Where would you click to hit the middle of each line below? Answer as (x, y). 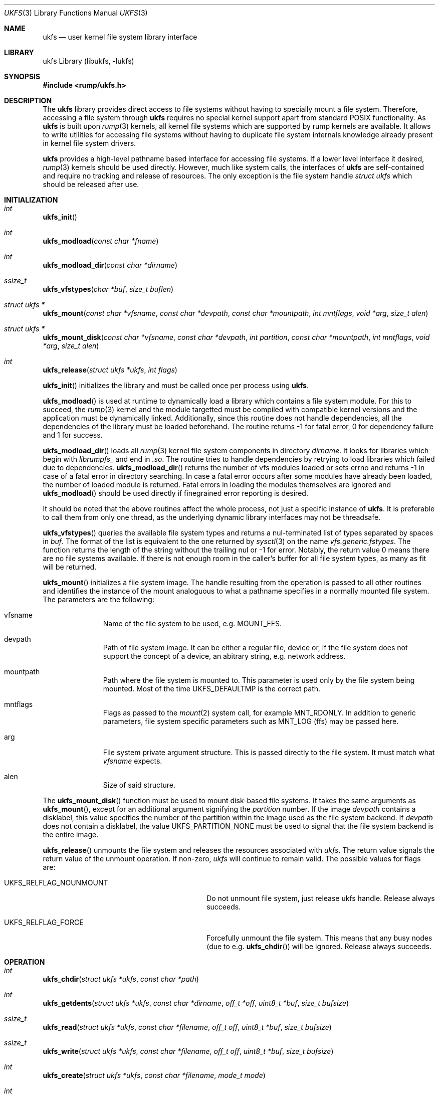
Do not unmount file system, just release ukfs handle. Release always (321, 898)
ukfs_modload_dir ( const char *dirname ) (110, 265)
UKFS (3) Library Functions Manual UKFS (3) (76, 13)
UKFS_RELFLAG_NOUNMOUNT (56, 883)
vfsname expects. (133, 761)
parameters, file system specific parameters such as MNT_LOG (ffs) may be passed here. (251, 721)
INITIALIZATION (31, 200)
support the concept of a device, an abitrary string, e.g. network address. (224, 656)
